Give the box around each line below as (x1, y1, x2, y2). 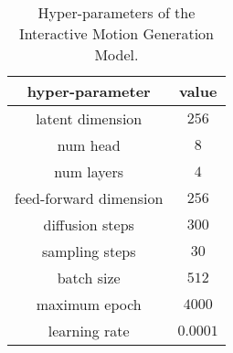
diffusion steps (43, 214, 134, 235)
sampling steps (41, 241, 136, 262)
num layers (54, 161, 124, 182)
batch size (57, 267, 121, 288)
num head (57, 134, 121, 155)
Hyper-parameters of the (37, 2, 196, 23)
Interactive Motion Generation (18, 23, 214, 44)
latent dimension (36, 108, 143, 129)
